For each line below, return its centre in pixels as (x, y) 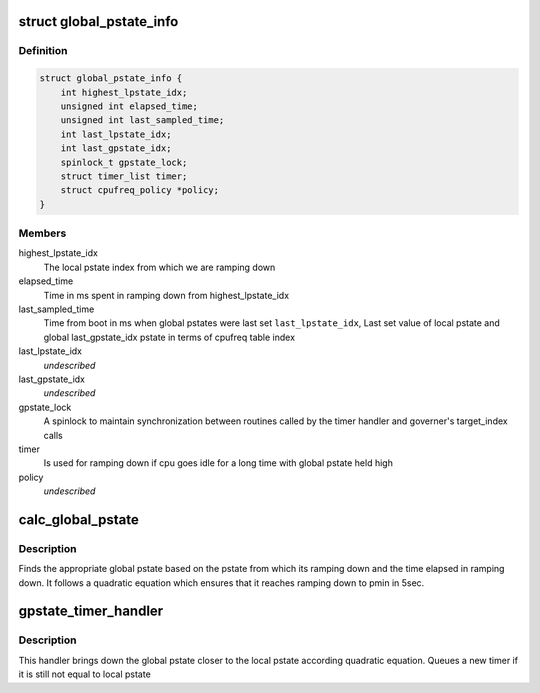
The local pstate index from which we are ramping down (159, 267)
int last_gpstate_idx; (116, 148)
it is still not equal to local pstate (85, 674)
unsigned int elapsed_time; (129, 106)
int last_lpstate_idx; (116, 134)
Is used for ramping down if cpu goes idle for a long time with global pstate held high (218, 463)
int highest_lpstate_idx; (124, 92)
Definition (43, 51)
